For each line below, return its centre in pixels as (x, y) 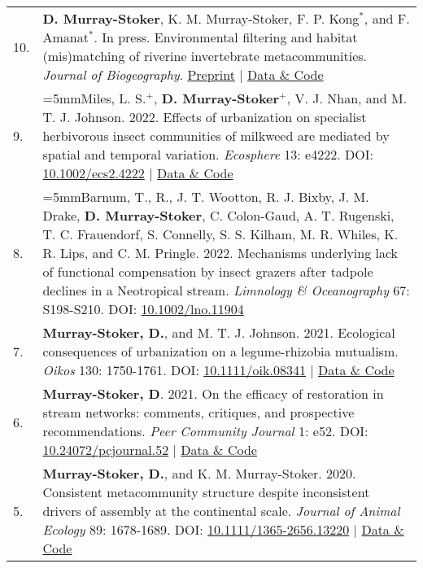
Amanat (65, 37)
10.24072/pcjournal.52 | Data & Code (150, 450)
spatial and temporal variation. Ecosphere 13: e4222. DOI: (208, 154)
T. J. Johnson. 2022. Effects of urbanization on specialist (205, 117)
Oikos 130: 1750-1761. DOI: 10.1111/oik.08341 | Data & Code (218, 370)
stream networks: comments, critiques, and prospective (198, 412)
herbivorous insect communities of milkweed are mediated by (216, 135)
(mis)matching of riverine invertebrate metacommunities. (205, 56)
